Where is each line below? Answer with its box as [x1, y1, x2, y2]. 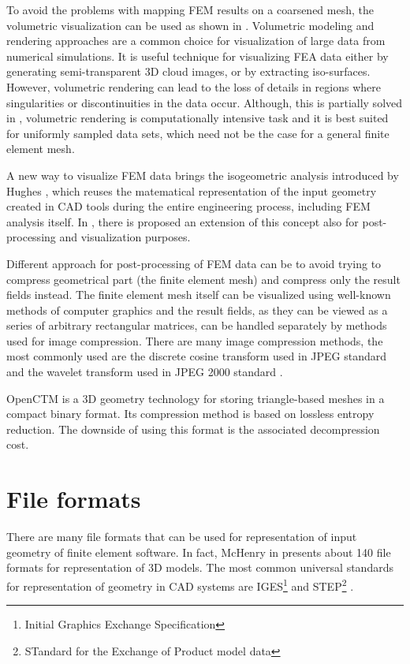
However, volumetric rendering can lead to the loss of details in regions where [6, 78, 381, 95]
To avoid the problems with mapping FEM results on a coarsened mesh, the [6, 2, 374, 17]
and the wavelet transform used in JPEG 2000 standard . [6, 364, 283, 380]
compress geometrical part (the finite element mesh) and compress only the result [6, 270, 401, 287]
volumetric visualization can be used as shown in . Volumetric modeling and [6, 17, 375, 33]
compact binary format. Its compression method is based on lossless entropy [6, 405, 375, 422]
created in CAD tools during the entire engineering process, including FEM [6, 198, 371, 214]
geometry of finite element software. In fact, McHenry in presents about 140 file [6, 543, 391, 560]
